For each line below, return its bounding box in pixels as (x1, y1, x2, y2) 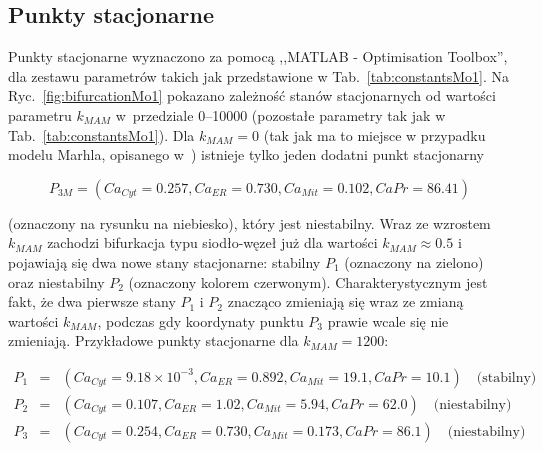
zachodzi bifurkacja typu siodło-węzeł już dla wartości (47, 232, 378, 253)
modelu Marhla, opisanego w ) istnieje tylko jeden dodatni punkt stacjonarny (8, 144, 484, 165)
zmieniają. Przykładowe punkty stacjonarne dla (8, 330, 299, 351)
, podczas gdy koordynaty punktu (97, 310, 304, 331)
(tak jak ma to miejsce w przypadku (263, 124, 486, 145)
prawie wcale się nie (327, 310, 449, 331)
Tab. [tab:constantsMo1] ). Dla (8, 124, 195, 145)
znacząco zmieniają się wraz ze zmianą (227, 291, 464, 312)
